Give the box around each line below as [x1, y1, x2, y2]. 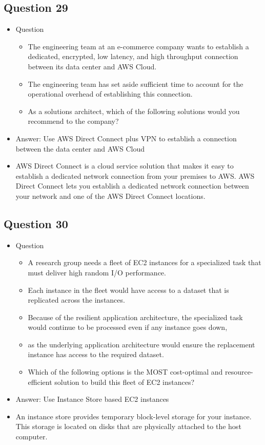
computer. [15, 431, 48, 442]
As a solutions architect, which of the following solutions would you [28, 105, 240, 116]
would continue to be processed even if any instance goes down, [28, 322, 228, 332]
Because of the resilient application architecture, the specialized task [28, 311, 243, 322]
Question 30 [4, 215, 68, 231]
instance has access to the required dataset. [28, 349, 164, 360]
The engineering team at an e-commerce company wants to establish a [28, 41, 249, 51]
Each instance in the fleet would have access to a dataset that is [28, 284, 229, 295]
